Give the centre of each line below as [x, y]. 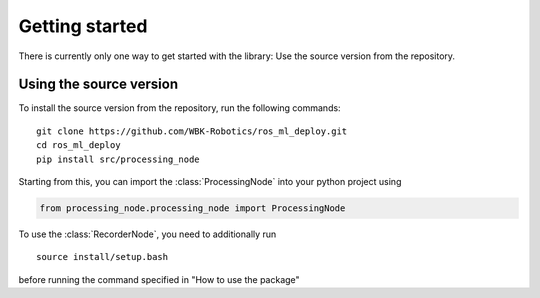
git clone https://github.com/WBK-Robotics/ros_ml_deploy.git [192, 131]
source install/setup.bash [102, 257]
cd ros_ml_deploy [78, 145]
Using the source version [98, 84]
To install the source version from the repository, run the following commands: [179, 108]
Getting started [83, 26]
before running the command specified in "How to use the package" [159, 279]
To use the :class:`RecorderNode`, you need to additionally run [147, 234]
